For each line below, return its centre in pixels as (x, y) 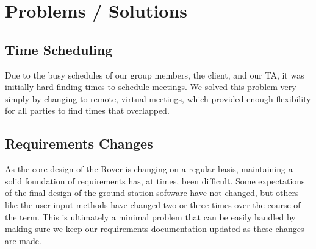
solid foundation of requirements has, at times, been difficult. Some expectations (155, 181)
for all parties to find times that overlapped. (87, 110)
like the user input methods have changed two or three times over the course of (153, 204)
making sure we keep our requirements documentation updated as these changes (155, 229)
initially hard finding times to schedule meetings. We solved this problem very (151, 87)
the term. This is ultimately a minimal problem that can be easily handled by (150, 216)
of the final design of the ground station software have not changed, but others (152, 193)
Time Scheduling (59, 49)
